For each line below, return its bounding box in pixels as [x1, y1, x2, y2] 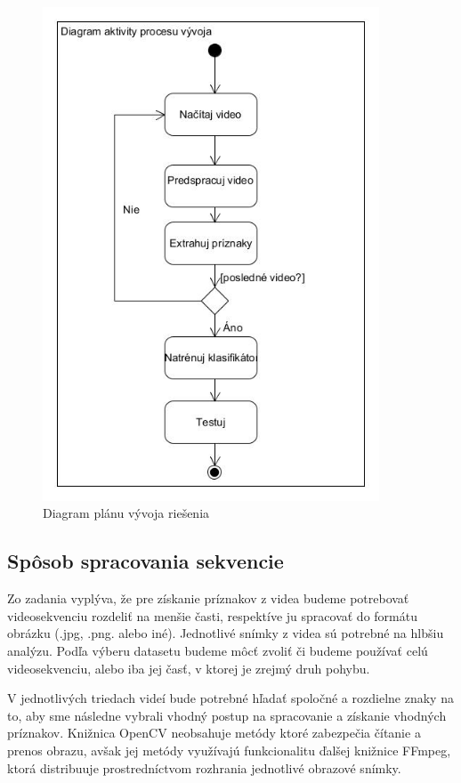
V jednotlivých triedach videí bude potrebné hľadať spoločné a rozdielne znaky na [7, 689, 454, 707]
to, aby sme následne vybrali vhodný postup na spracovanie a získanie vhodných [7, 706, 447, 724]
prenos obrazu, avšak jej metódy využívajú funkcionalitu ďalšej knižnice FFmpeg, [7, 740, 451, 759]
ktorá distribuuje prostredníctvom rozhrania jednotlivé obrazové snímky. [7, 758, 401, 777]
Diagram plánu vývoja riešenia [43, 504, 210, 522]
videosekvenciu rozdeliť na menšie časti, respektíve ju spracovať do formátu [7, 606, 417, 625]
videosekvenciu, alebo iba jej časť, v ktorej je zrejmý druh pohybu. [7, 658, 370, 677]
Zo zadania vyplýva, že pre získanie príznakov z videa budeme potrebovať [7, 589, 409, 608]
